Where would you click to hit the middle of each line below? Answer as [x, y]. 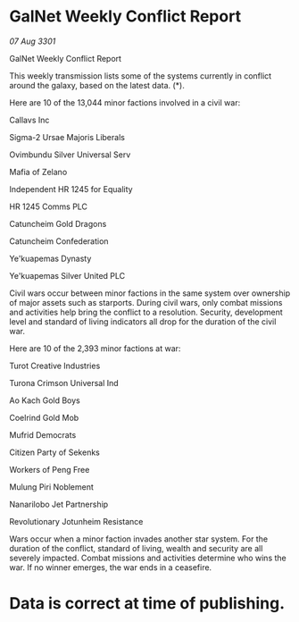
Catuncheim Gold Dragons [58, 223]
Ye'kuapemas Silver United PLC [67, 275]
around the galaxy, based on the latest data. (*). [97, 85]
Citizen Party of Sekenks [54, 452]
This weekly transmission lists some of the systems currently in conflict [141, 76]
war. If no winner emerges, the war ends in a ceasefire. [111, 567]
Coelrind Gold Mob [44, 417]
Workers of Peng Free [50, 469]
